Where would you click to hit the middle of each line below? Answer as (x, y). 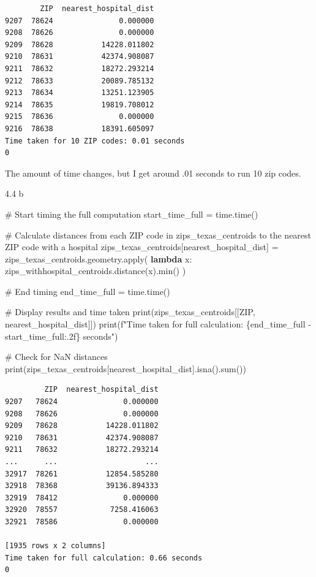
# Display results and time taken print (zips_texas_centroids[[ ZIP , (130, 312)
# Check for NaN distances (56, 357)
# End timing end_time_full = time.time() (88, 291)
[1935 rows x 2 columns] (55, 546)
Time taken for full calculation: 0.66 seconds (104, 558)
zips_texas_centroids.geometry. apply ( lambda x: (99, 258)
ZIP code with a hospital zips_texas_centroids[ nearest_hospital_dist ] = (142, 247)
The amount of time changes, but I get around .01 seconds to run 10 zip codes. (153, 173)
